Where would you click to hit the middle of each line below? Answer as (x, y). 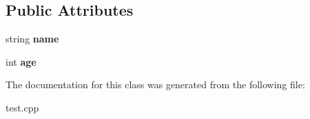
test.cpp (22, 107)
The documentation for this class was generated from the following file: (155, 84)
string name (32, 39)
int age (21, 61)
